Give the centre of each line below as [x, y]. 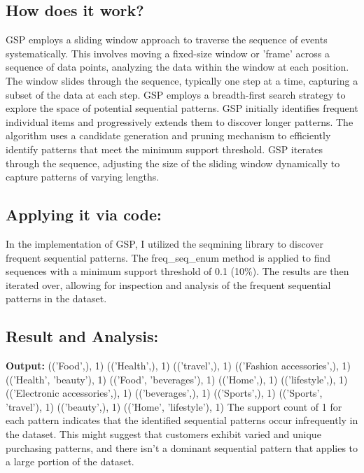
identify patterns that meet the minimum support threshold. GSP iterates [164, 149]
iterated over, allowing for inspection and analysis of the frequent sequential [168, 284]
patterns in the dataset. [56, 298]
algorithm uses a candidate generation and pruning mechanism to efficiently [168, 135]
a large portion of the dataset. [70, 461]
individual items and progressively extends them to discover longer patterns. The [180, 121]
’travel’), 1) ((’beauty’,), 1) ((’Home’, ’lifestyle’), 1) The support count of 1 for [174, 406]
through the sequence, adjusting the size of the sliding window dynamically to [173, 163]
